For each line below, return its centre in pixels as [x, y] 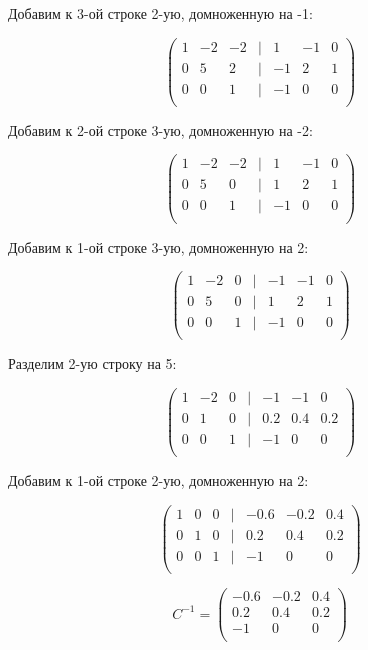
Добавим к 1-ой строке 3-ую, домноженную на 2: [158, 246]
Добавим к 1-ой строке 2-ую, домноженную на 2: [158, 480]
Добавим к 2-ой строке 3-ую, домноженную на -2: [160, 129]
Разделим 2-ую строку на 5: [92, 363]
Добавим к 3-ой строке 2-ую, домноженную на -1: [160, 13]
